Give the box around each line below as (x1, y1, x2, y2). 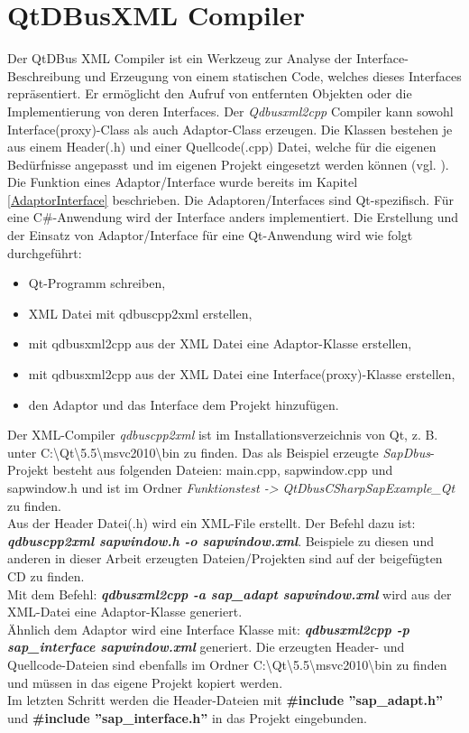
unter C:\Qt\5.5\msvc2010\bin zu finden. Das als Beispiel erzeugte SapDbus (7, 442, 430, 461)
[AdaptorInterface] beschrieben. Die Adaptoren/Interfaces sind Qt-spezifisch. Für (7, 190, 455, 209)
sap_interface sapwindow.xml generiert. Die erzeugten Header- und (7, 637, 405, 656)
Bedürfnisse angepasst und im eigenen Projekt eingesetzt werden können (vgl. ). (7, 154, 449, 173)
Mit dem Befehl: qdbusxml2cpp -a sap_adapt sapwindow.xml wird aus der (7, 584, 452, 603)
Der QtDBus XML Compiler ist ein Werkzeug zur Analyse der (7, 49, 353, 68)
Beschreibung (7, 66, 81, 85)
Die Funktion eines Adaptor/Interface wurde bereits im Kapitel (7, 172, 358, 191)
